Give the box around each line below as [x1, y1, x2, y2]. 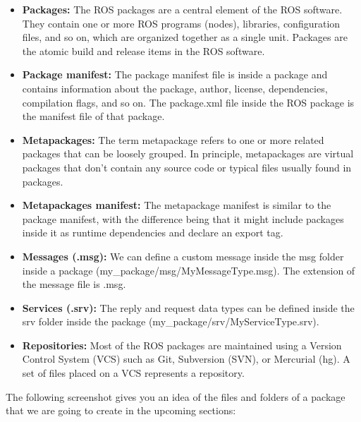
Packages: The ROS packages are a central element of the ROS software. [22, 2, 343, 16]
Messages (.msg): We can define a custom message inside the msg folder [22, 248, 344, 263]
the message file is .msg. [22, 277, 126, 291]
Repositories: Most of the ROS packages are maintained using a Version [22, 337, 342, 352]
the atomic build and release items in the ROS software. [22, 43, 265, 58]
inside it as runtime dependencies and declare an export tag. [22, 225, 283, 240]
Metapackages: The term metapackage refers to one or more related [22, 132, 324, 147]
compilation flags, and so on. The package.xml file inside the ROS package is [22, 95, 355, 109]
